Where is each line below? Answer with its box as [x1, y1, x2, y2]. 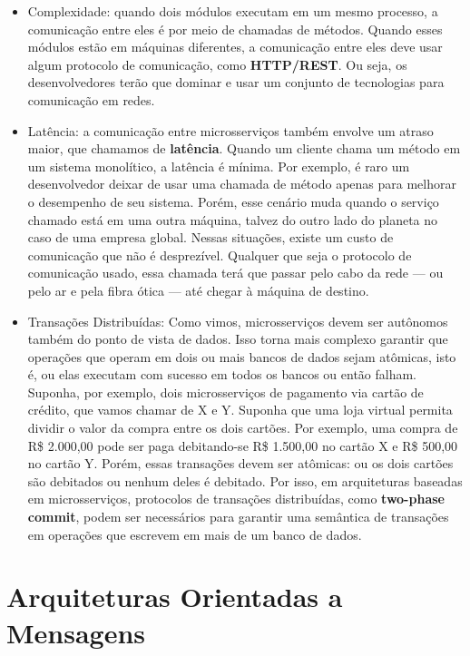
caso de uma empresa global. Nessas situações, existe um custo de [27, 228, 394, 247]
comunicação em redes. [27, 90, 155, 109]
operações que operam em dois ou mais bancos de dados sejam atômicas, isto [27, 347, 456, 366]
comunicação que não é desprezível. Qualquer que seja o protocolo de [27, 245, 412, 264]
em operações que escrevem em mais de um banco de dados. [27, 524, 362, 543]
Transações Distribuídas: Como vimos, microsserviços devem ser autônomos [27, 311, 448, 330]
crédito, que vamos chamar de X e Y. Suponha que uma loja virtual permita [27, 400, 453, 419]
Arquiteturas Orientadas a [6, 578, 343, 615]
